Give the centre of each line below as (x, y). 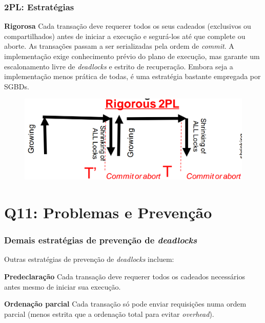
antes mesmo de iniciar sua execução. (63, 286)
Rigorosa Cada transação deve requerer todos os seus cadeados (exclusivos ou (128, 26)
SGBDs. (17, 86)
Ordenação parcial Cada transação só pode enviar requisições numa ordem (125, 304)
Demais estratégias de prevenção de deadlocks (101, 240)
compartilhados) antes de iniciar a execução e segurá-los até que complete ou (125, 36)
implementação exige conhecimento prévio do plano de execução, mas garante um (132, 56)
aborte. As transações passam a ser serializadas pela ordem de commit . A (119, 46)
